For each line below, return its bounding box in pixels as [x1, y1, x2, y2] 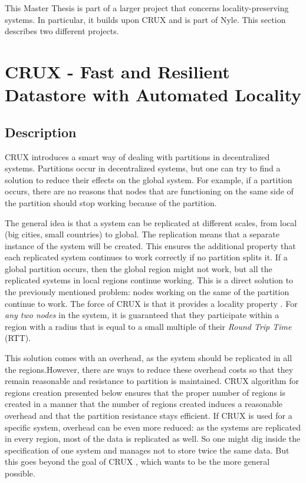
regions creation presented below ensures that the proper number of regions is [5, 386, 285, 398]
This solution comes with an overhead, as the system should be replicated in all [5, 352, 292, 364]
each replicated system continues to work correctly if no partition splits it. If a [5, 251, 288, 263]
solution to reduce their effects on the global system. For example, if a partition [5, 173, 292, 186]
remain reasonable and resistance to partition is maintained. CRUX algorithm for [5, 375, 299, 387]
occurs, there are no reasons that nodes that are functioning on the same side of [5, 185, 294, 197]
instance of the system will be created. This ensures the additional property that [5, 239, 296, 252]
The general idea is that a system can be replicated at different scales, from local [5, 216, 297, 229]
